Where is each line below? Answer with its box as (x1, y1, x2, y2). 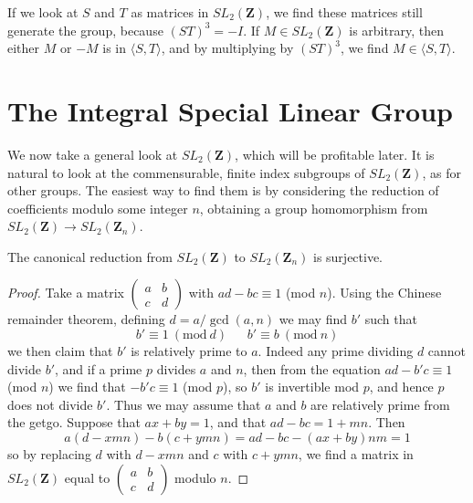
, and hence (369, 377, 434, 396)
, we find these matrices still (266, 3, 423, 21)
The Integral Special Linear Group (7, 91, 453, 129)
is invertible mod (265, 377, 360, 396)
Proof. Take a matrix (7, 283, 124, 302)
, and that (209, 413, 267, 432)
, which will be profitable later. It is (235, 144, 435, 163)
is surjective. (312, 246, 384, 266)
